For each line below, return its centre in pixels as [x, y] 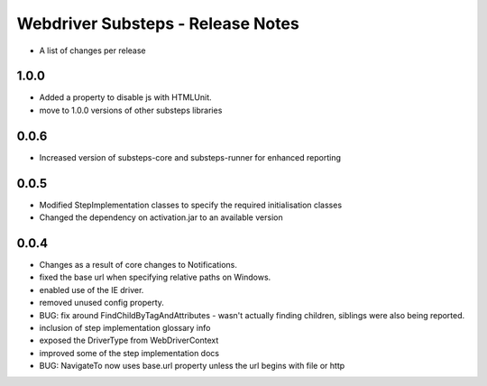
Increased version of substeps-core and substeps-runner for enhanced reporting [190, 157]
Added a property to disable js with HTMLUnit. [125, 97]
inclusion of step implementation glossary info [125, 327]
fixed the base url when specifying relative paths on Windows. [155, 277]
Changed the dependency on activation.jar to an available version [161, 217]
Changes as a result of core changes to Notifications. [138, 264]
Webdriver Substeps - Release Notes [158, 23]
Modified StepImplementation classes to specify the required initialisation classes [191, 205]
